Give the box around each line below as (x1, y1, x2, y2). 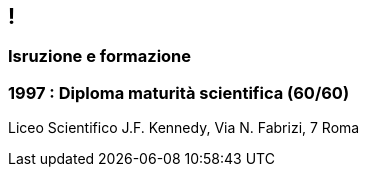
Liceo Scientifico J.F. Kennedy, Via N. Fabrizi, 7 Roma (8, 119, 360, 137)
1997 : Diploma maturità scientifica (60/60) (8, 82, 350, 103)
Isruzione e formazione (8, 46, 192, 67)
